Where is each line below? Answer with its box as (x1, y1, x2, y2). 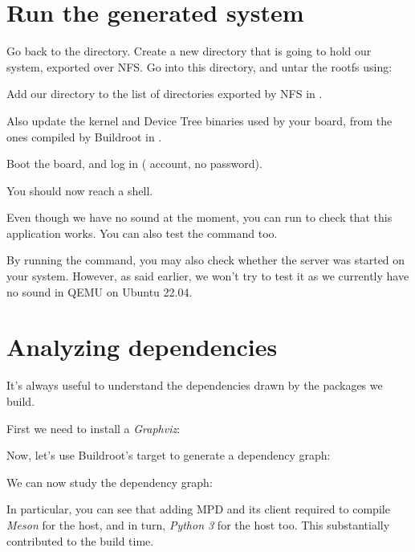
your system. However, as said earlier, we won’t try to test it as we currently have (6, 268, 409, 284)
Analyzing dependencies (6, 330, 278, 363)
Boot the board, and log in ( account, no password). (6, 155, 262, 172)
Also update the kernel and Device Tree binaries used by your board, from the (6, 112, 393, 129)
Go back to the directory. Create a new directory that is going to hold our (6, 43, 372, 59)
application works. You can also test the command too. (6, 224, 278, 241)
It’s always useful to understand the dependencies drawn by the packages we (6, 377, 383, 394)
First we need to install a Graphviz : (6, 419, 181, 436)
